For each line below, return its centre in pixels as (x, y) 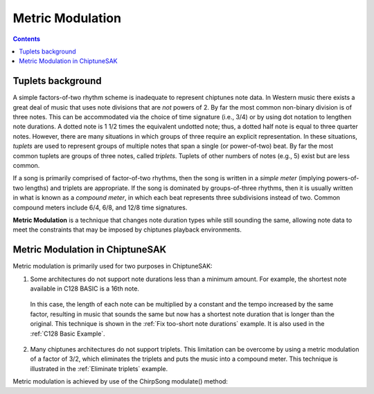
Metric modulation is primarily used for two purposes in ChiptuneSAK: (113, 266)
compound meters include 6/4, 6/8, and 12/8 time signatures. (100, 207)
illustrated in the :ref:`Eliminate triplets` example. (99, 368)
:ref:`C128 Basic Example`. (68, 334)
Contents (27, 39)
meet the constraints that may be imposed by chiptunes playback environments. (127, 230)
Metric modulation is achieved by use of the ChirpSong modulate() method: (121, 382)
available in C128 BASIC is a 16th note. (85, 289)
